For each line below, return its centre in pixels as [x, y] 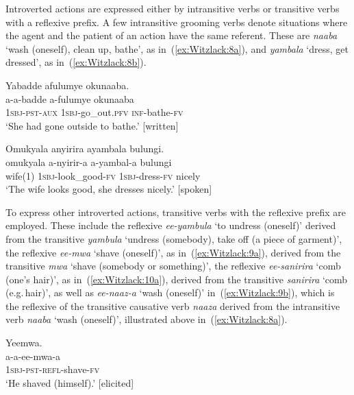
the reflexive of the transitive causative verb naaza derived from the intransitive [173, 306]
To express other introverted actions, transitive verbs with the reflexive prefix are [176, 212]
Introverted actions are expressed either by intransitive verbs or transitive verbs [173, 8]
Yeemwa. [24, 343]
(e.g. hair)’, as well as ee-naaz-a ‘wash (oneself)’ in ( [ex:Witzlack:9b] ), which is [170, 292]
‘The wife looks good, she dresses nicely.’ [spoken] [109, 189]
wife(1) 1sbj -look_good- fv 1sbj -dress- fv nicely [103, 175]
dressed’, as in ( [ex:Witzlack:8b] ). [76, 62]
